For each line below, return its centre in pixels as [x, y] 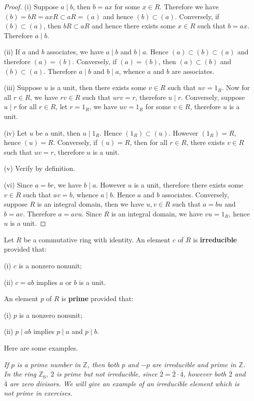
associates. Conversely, [195, 194]
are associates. [193, 71]
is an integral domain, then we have [91, 204]
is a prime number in [49, 364]
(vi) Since [18, 184]
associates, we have [75, 52]
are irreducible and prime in [194, 364]
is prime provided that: [97, 298]
